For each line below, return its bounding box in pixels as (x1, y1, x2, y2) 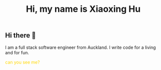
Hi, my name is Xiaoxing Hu (26, 3, 141, 15)
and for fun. (5, 49, 29, 55)
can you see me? (5, 59, 40, 65)
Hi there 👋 (5, 31, 36, 40)
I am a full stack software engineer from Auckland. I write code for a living (5, 44, 156, 50)
